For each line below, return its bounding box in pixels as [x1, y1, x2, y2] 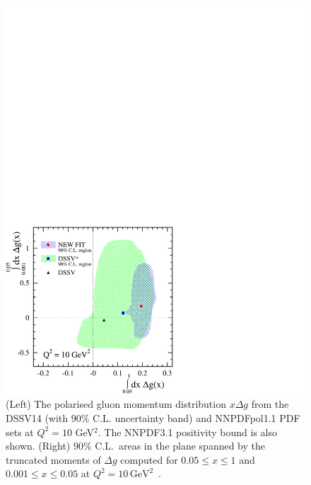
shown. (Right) [6, 438, 71, 453]
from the [251, 396, 289, 411]
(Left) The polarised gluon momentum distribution [6, 396, 226, 411]
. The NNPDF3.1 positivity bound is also [98, 424, 278, 439]
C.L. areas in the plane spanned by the [95, 438, 266, 453]
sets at [6, 424, 34, 439]
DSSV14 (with [6, 411, 69, 426]
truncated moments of [6, 452, 101, 467]
